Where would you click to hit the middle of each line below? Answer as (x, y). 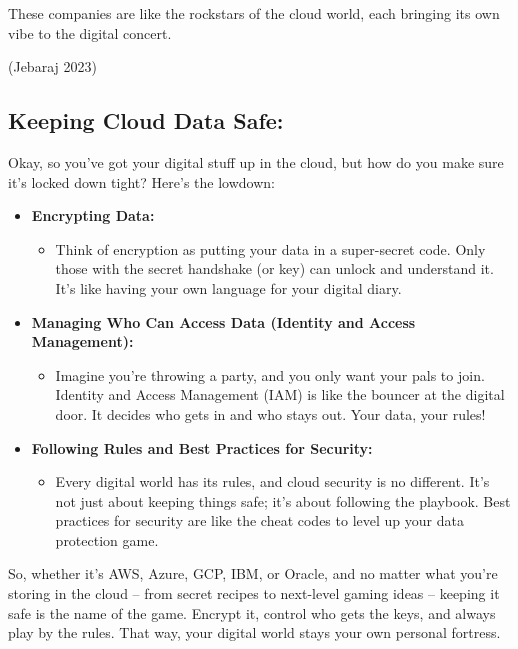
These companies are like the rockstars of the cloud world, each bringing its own (254, 13)
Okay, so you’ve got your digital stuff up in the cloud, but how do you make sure (256, 161)
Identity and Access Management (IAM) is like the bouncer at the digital (280, 394)
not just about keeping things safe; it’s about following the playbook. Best (283, 500)
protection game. (107, 539)
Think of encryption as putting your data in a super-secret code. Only (270, 248)
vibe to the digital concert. (90, 32)
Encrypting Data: (93, 215)
